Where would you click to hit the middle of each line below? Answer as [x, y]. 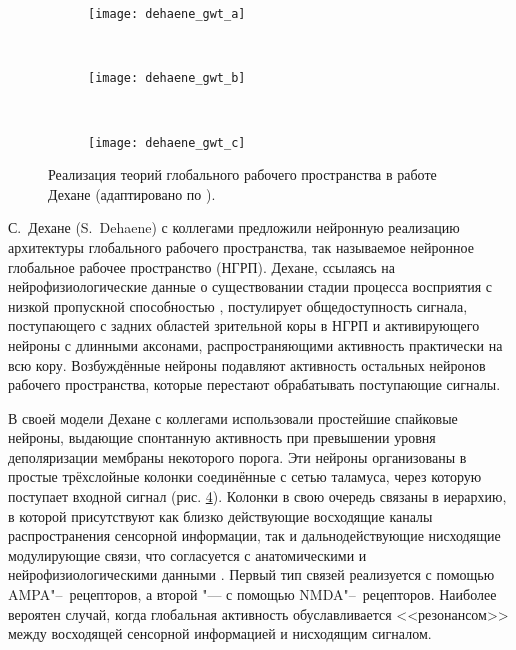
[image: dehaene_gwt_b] [167, 78]
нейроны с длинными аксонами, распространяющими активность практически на [255, 344]
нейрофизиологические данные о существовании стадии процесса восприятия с [250, 286]
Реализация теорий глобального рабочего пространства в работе [242, 174]
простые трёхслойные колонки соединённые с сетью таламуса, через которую [245, 476]
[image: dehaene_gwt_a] [167, 14]
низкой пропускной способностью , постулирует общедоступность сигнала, [238, 305]
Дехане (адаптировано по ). [132, 193]
